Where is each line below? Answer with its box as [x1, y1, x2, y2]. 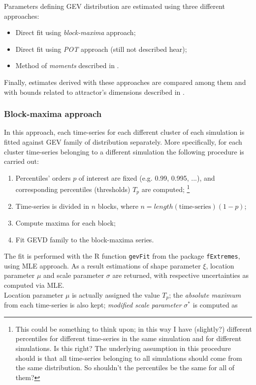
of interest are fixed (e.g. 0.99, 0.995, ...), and [78, 172, 215, 183]
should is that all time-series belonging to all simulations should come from [15, 352, 242, 363]
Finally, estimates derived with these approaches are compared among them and [4, 77, 246, 87]
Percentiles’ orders [15, 172, 71, 183]
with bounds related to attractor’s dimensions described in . [4, 86, 185, 97]
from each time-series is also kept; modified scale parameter [4, 300, 182, 310]
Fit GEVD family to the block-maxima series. [15, 234, 154, 244]
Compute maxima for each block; [15, 218, 116, 228]
